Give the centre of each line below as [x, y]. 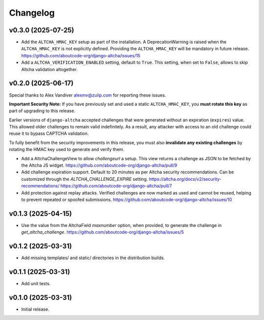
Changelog [32, 13]
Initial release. [35, 309]
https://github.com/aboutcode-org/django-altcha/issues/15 [81, 55]
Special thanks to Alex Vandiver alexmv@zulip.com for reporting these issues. [88, 95]
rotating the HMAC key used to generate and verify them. [67, 149]
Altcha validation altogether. [49, 69]
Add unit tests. [36, 284]
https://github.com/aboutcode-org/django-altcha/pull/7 [116, 186]
